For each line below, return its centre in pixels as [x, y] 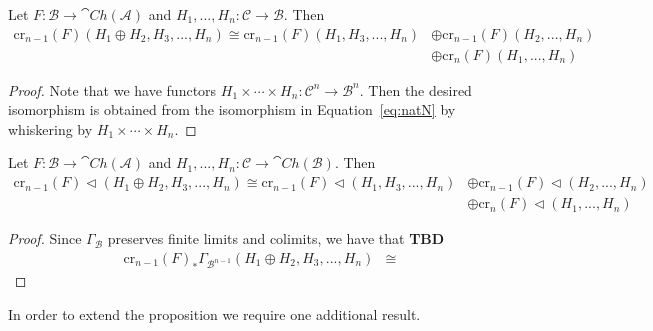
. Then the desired [415, 89]
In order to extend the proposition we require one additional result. [214, 314]
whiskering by [50, 128]
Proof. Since [45, 238]
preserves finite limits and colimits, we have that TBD [276, 238]
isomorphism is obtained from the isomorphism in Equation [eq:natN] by [232, 109]
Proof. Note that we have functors [112, 89]
